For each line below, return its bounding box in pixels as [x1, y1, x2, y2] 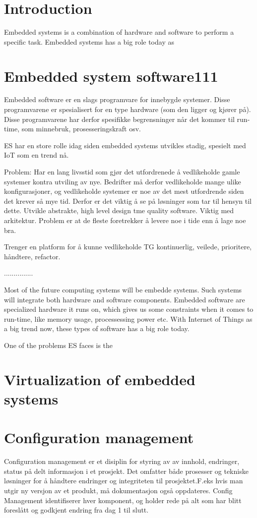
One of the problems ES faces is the [4, 340, 113, 350]
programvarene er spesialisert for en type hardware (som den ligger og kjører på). [4, 104, 251, 115]
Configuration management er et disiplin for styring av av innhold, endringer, [4, 456, 240, 466]
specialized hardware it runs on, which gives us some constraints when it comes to [4, 304, 254, 314]
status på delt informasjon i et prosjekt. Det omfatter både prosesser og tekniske [4, 465, 249, 476]
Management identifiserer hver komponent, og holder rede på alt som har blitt [4, 495, 242, 505]
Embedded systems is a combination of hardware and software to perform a [4, 27, 234, 37]
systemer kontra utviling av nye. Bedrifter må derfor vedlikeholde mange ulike [4, 176, 241, 186]
